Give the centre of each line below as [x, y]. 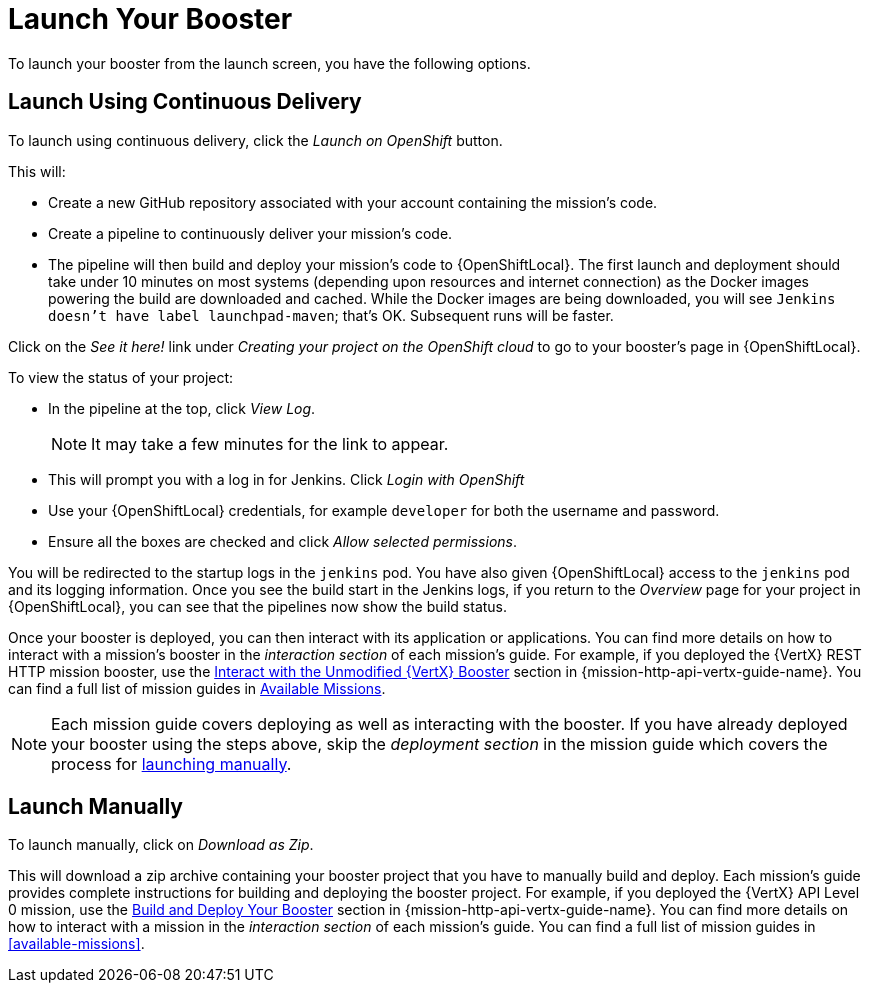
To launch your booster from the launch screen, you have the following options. [269, 63]
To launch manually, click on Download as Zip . [161, 845]
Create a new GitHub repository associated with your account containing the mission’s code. [353, 202]
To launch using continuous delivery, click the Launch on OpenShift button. [255, 140]
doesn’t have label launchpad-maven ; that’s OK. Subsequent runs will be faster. [331, 315]
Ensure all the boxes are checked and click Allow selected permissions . [283, 541]
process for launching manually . [171, 763]
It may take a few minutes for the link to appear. [270, 443]
